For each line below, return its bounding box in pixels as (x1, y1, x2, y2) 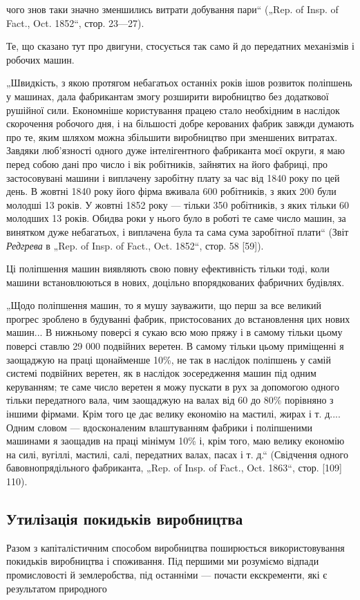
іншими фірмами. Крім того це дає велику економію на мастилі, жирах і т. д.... (6, 406, 341, 421)
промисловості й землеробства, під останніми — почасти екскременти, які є (6, 567, 328, 581)
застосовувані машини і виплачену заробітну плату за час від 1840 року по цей (6, 170, 340, 185)
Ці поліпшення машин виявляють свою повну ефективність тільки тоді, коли (6, 261, 330, 276)
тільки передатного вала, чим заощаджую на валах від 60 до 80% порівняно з (6, 393, 334, 407)
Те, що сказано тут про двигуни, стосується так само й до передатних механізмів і (6, 39, 354, 53)
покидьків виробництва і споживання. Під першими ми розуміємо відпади (6, 554, 319, 568)
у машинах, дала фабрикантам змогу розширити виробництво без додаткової (6, 88, 329, 103)
